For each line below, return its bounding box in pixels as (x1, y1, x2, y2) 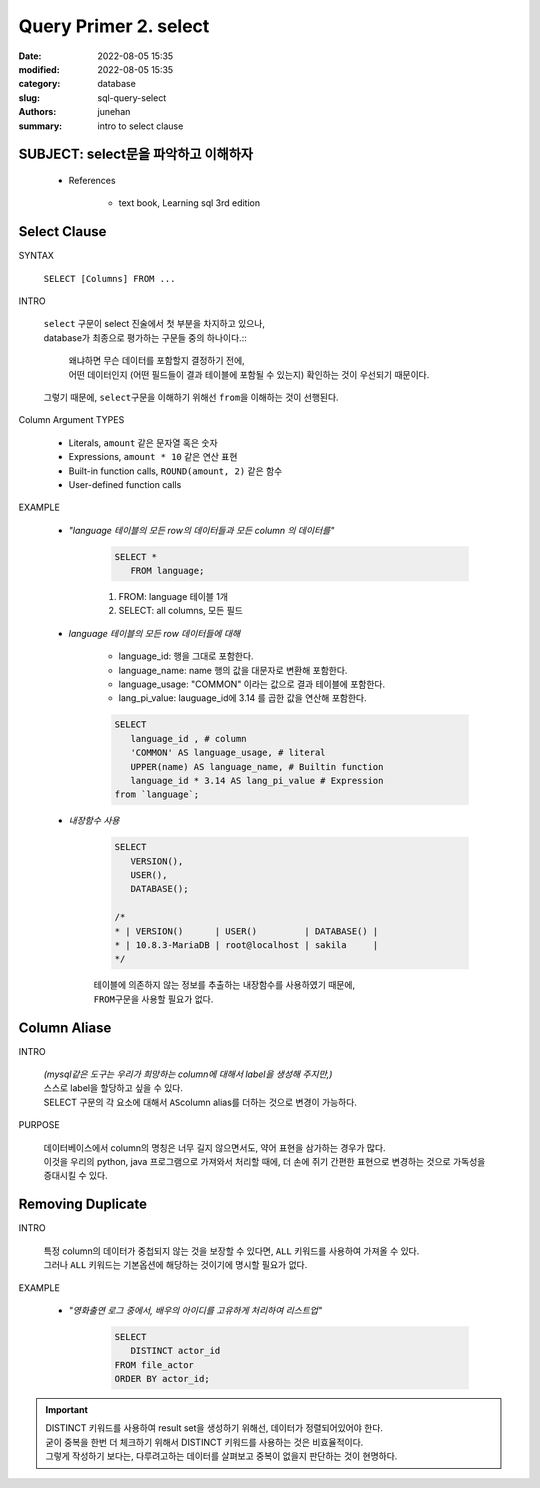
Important (45, 1404, 89, 1416)
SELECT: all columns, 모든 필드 (118, 605, 244, 617)
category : (18, 78, 61, 90)
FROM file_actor (114, 1359, 195, 1370)
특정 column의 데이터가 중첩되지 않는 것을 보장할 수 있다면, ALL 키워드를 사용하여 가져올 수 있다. (43, 1245, 420, 1257)
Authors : (18, 106, 57, 118)
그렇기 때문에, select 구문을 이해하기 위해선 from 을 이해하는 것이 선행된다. (43, 391, 339, 403)
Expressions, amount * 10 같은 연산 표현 (68, 451, 238, 463)
